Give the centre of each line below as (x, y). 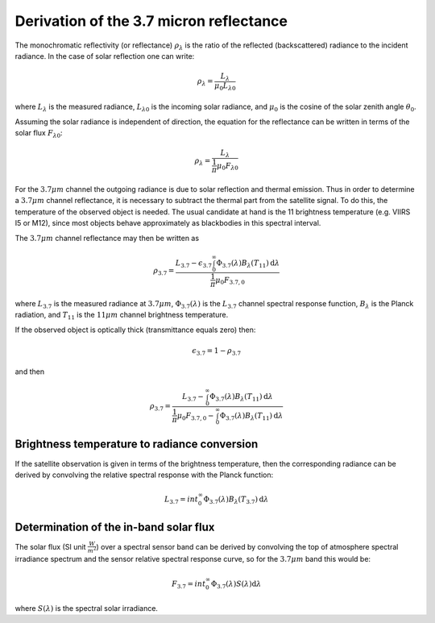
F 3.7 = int (189, 584)
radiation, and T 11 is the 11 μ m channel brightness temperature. (122, 316)
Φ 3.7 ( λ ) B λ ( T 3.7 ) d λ (236, 500)
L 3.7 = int (181, 500)
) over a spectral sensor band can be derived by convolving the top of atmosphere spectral (247, 546)
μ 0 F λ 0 (228, 167)
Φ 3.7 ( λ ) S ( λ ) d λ (236, 584)
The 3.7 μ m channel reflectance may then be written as (107, 238)
